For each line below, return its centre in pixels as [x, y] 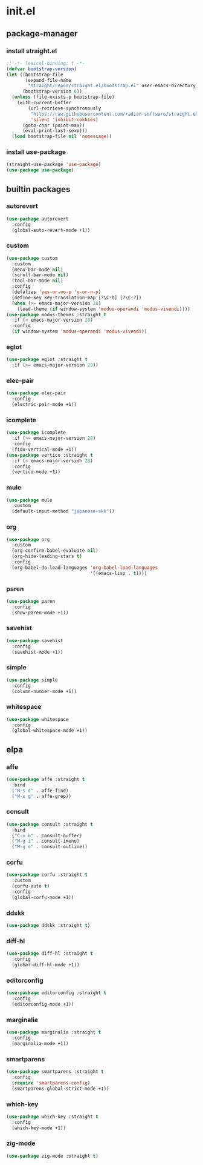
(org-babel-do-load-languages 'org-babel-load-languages [85, 568]
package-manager [42, 34]
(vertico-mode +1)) [36, 472]
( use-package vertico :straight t [50, 455]
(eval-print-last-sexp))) [55, 131]
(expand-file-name [48, 80]
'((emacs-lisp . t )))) [118, 573]
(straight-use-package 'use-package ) [54, 165]
